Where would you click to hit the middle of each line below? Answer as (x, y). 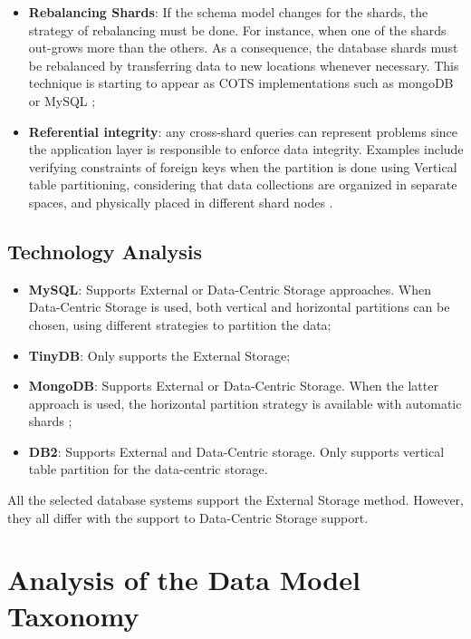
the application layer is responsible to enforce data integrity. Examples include (246, 149)
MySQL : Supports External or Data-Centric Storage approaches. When (230, 289)
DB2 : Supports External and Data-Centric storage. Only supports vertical (236, 451)
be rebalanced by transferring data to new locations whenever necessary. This (244, 65)
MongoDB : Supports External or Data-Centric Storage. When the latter (233, 386)
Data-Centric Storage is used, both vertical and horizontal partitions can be (239, 307)
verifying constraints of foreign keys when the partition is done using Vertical (243, 166)
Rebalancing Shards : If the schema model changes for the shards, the (228, 12)
